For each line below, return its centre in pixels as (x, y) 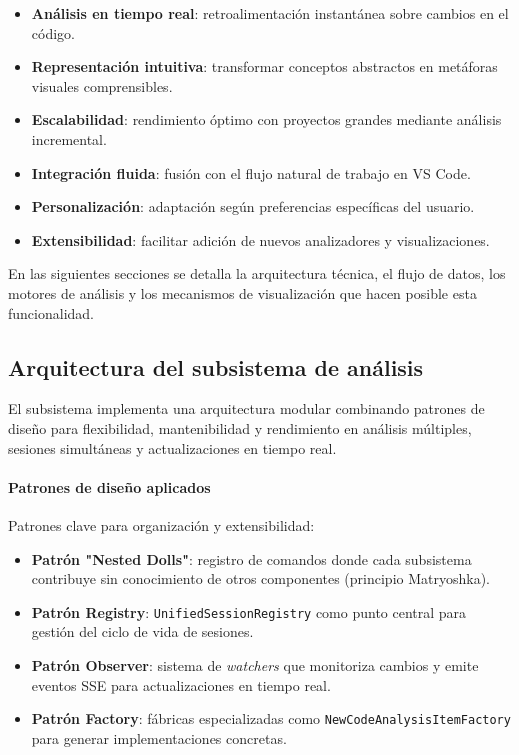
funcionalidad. (51, 312)
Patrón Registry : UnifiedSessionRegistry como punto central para (249, 611)
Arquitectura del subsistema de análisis (216, 366)
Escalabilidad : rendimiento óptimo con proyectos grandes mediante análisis (266, 119)
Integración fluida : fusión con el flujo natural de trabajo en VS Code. (251, 172)
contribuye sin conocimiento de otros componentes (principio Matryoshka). (261, 578)
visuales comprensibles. (102, 85)
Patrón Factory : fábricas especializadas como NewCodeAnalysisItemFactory (271, 718)
